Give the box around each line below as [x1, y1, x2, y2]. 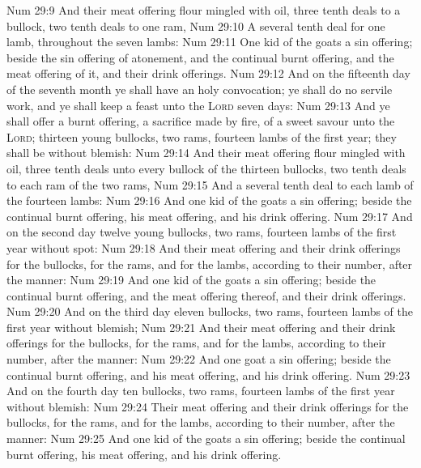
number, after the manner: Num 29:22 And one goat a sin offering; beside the [6, 351, 391, 368]
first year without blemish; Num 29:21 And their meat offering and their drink [6, 318, 396, 335]
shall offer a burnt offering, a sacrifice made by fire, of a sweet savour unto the [6, 113, 395, 130]
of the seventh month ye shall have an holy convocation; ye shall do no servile [6, 80, 393, 97]
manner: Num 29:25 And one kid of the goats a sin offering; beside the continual [6, 430, 406, 447]
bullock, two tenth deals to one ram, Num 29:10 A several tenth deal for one [6, 17, 385, 34]
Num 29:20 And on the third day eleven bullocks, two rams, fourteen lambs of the [6, 303, 414, 320]
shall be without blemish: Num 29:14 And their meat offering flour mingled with [6, 144, 406, 161]
